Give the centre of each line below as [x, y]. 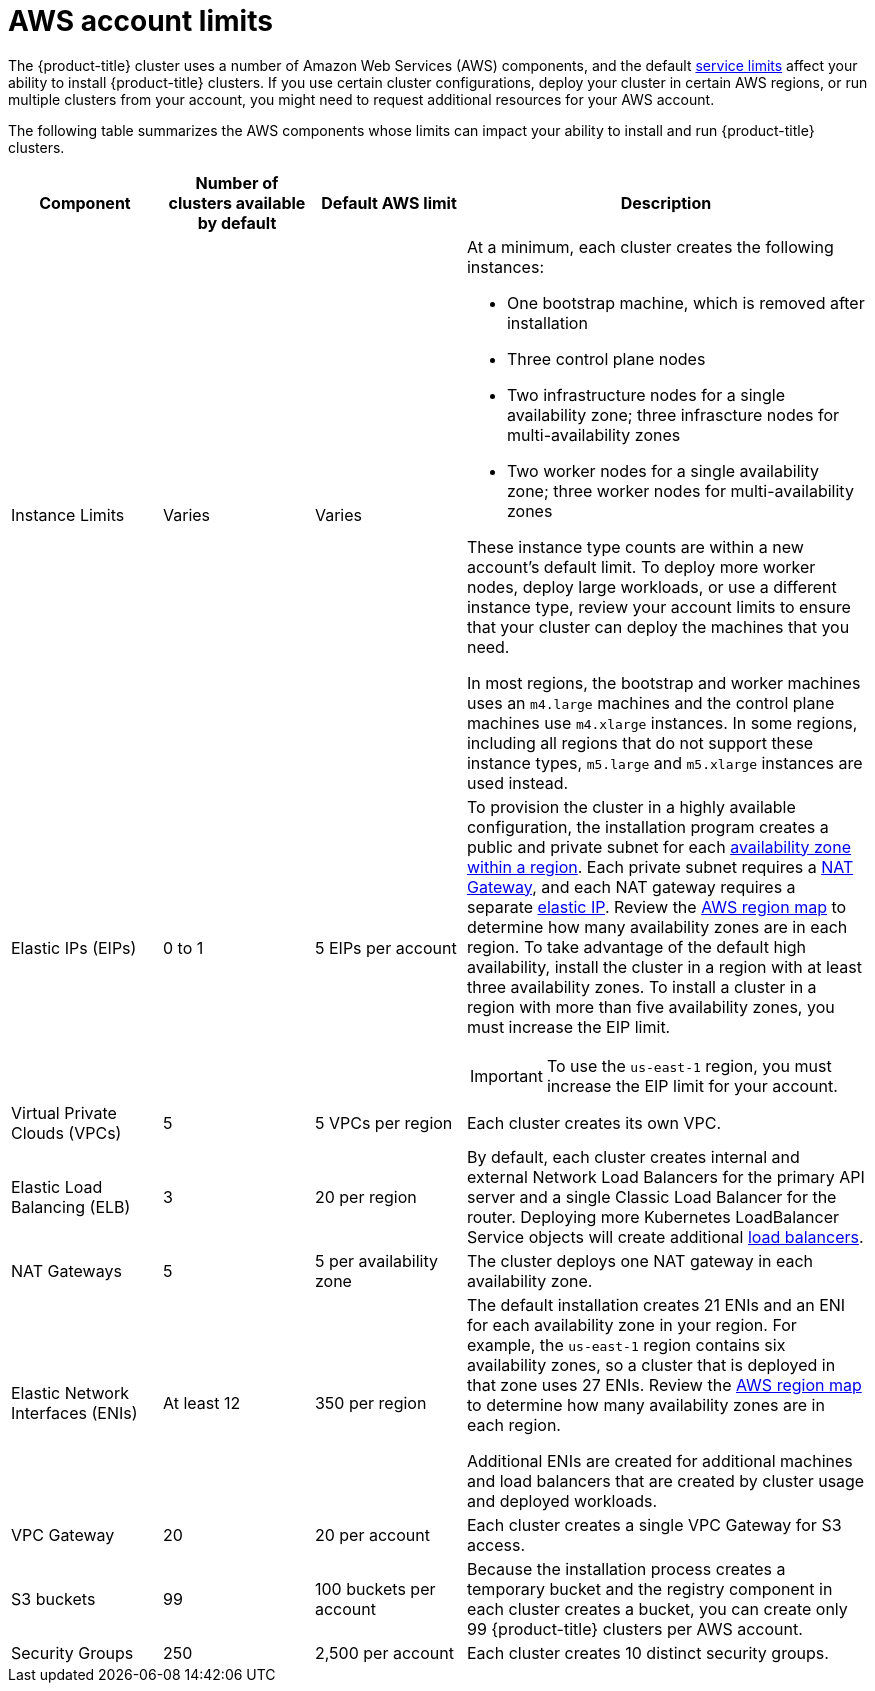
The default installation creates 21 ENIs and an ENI [656, 1304]
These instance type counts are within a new [635, 546]
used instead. [517, 782]
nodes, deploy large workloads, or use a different [651, 586]
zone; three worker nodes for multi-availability [680, 490]
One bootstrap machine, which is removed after [685, 302]
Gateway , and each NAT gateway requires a [631, 886]
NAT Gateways [66, 1270]
